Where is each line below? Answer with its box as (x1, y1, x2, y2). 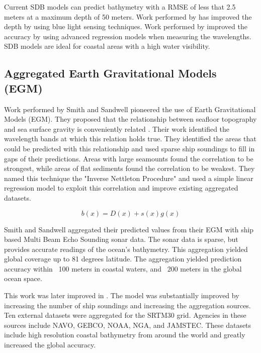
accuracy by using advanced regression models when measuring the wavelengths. (4, 31, 251, 41)
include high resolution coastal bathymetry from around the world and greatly (4, 329, 245, 340)
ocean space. (4, 273, 42, 284)
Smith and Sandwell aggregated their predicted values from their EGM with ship (4, 224, 254, 234)
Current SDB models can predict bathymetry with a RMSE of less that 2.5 (4, 2, 236, 12)
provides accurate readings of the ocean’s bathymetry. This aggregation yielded (4, 243, 248, 254)
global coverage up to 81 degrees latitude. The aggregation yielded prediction (4, 253, 242, 264)
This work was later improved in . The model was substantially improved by (4, 290, 239, 301)
